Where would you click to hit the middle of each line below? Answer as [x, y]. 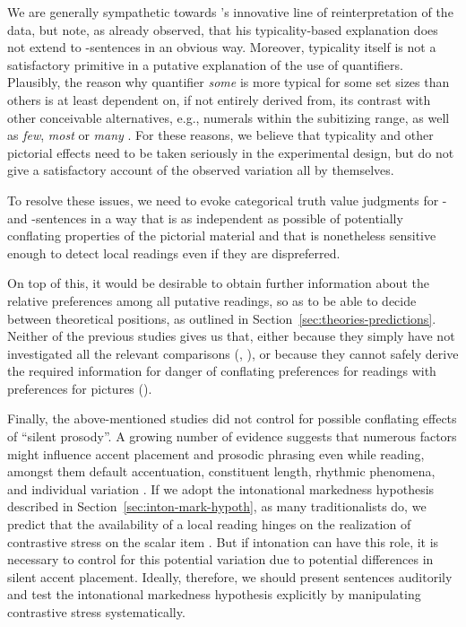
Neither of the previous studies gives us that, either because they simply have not [231, 336]
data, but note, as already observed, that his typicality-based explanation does [223, 29]
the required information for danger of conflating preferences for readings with [222, 371]
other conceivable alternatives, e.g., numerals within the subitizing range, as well [229, 117]
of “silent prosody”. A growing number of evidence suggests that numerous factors [232, 436]
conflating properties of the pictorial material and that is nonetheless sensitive [222, 235]
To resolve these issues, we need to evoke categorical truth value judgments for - [227, 200]
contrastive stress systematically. [96, 612]
